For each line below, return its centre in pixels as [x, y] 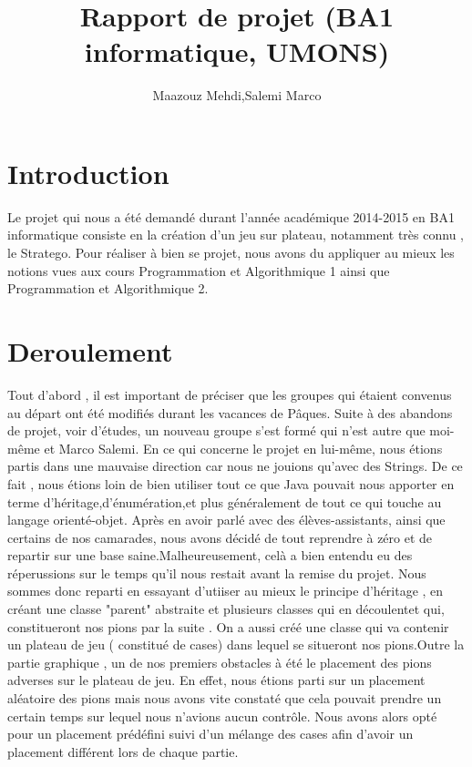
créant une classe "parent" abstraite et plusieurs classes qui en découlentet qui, [226, 609]
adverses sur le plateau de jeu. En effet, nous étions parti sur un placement [216, 680]
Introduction [88, 173]
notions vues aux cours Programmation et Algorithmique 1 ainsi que [199, 270]
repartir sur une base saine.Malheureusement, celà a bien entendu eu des [210, 555]
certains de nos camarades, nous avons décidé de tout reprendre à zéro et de [220, 537]
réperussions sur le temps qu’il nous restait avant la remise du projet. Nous [217, 573]
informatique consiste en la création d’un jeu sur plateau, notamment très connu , [236, 235]
